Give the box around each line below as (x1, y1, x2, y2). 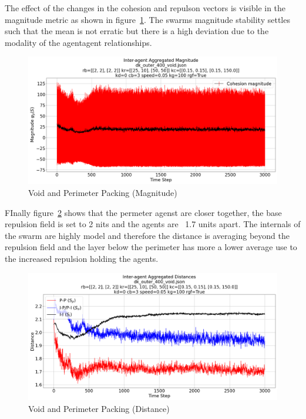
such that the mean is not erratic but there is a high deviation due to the (5, 25, 269, 37)
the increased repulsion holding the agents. (5, 252, 159, 264)
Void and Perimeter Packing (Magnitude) (28, 186, 177, 198)
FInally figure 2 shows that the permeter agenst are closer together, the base (5, 206, 282, 218)
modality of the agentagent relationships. (5, 36, 152, 48)
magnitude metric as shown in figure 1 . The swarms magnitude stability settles (5, 13, 290, 25)
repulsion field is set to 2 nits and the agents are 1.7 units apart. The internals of (5, 218, 301, 230)
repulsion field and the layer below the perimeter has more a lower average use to (5, 241, 297, 253)
